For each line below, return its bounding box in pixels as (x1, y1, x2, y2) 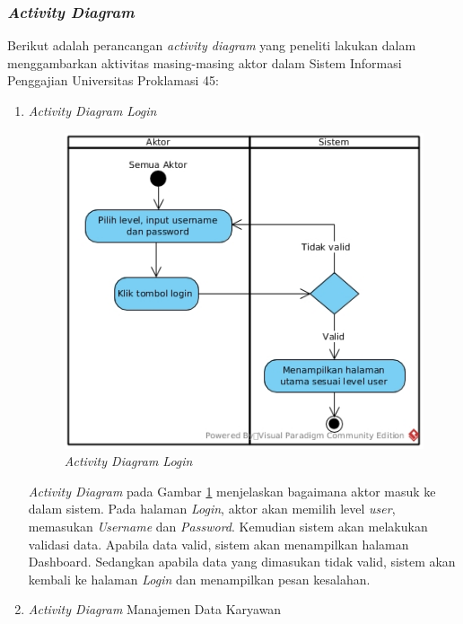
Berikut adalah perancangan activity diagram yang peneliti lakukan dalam (7, 36, 416, 55)
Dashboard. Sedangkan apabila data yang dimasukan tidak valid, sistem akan (28, 552, 456, 571)
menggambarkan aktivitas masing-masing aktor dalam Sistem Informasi (7, 53, 402, 72)
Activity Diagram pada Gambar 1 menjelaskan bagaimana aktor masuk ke (28, 481, 436, 500)
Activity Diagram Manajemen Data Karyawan (28, 600, 282, 619)
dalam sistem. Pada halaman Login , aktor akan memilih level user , (28, 499, 396, 518)
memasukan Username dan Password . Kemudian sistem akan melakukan (28, 517, 428, 536)
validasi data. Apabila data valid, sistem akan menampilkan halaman (28, 534, 409, 553)
